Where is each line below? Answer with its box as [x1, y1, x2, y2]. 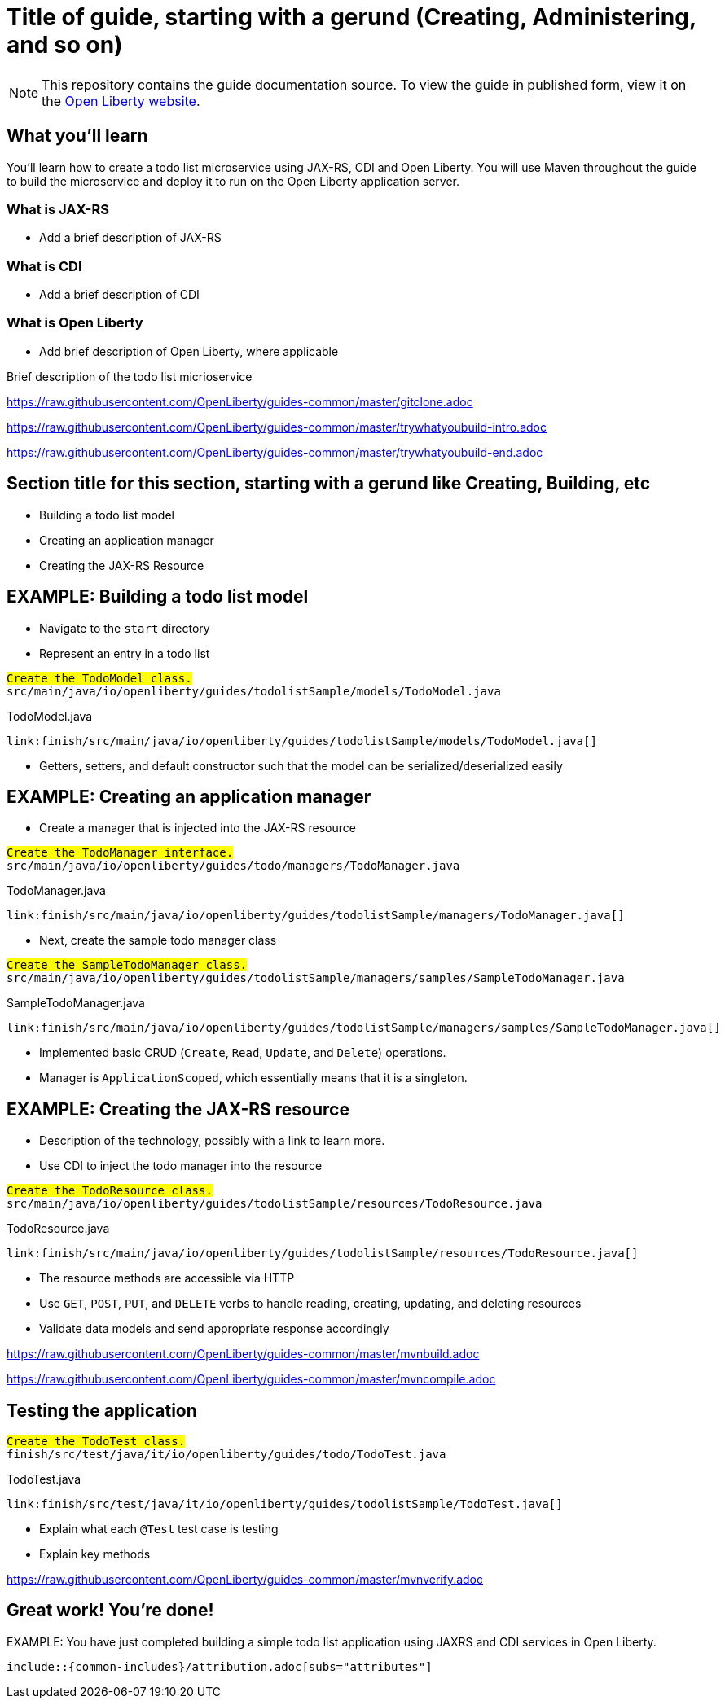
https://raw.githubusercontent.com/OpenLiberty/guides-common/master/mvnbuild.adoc [7, 1347, 480, 1361]
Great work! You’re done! [7, 1600, 214, 1621]
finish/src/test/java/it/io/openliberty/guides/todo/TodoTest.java [7, 1448, 446, 1462]
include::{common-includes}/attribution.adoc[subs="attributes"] [7, 1659, 433, 1673]
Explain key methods [39, 1547, 151, 1562]
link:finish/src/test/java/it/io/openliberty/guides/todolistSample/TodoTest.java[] [7, 1497, 563, 1511]
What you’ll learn [7, 125, 148, 147]
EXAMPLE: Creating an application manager [7, 786, 371, 807]
